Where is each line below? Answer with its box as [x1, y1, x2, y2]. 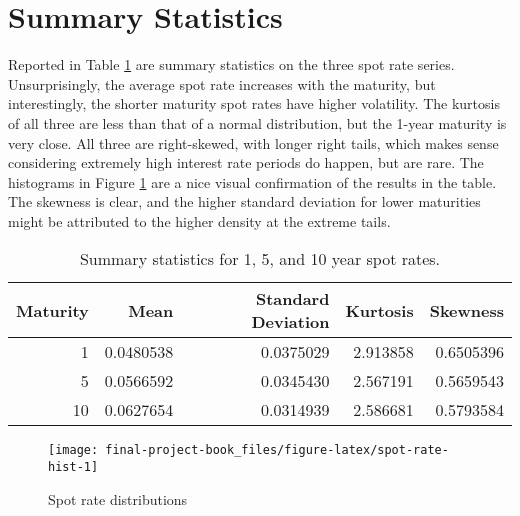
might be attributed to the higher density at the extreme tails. [8, 210, 391, 231]
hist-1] [48, 460, 99, 475]
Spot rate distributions [48, 488, 188, 509]
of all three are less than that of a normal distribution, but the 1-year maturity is [8, 112, 507, 133]
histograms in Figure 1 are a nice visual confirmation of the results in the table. [8, 171, 497, 192]
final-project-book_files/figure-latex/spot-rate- [105, 443, 449, 458]
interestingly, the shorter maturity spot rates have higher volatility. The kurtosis [8, 93, 500, 114]
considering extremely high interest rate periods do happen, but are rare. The [8, 152, 484, 173]
